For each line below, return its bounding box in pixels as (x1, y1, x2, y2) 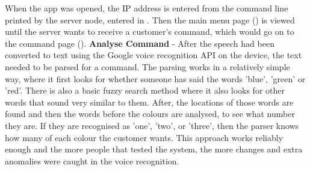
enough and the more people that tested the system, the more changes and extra (5, 143, 303, 155)
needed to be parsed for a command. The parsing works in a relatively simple (5, 60, 290, 73)
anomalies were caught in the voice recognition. (5, 154, 179, 167)
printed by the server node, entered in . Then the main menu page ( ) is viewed (5, 13, 295, 26)
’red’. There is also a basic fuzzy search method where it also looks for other (5, 84, 285, 97)
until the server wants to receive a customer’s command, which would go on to (5, 25, 294, 38)
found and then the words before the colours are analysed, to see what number (5, 107, 295, 120)
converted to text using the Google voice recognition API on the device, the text (5, 49, 302, 61)
